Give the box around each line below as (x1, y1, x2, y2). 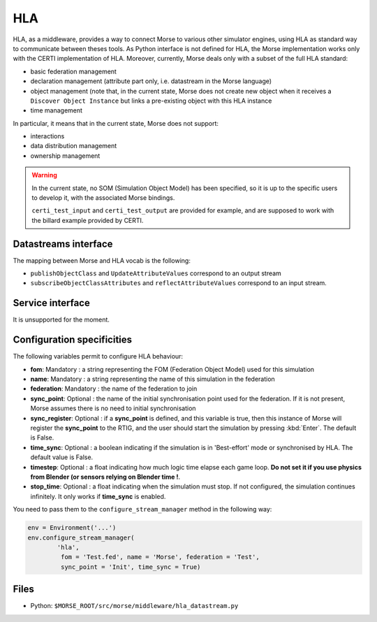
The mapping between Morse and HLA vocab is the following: (13, 256, 191, 265)
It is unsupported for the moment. (13, 315, 110, 324)
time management (30, 106, 83, 115)
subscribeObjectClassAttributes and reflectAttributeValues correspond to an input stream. (30, 279, 327, 287)
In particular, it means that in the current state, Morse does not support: (13, 119, 219, 127)
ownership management (30, 151, 101, 160)
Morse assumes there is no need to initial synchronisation (30, 404, 196, 412)
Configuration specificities (13, 334, 133, 346)
